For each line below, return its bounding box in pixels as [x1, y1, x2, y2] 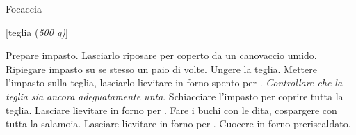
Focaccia [6, 1, 42, 15]
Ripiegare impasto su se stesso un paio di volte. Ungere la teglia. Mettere [6, 61, 317, 76]
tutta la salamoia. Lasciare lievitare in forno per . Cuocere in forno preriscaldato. [6, 116, 351, 131]
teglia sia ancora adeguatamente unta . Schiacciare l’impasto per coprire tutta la [6, 88, 343, 103]
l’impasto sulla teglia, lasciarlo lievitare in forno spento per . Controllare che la [6, 75, 343, 90]
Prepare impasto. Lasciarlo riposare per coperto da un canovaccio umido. [6, 48, 317, 63]
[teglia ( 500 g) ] [6, 24, 68, 39]
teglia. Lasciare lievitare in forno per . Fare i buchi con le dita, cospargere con [6, 102, 337, 117]
